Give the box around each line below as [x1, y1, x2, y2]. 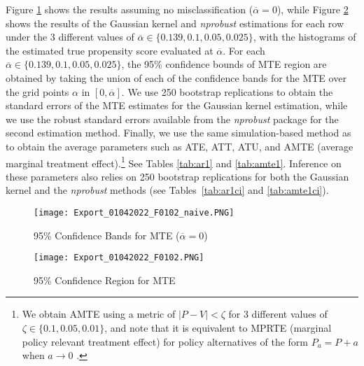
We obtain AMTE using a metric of [22, 307, 176, 321]
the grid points [6, 84, 69, 99]
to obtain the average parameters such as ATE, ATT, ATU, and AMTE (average [6, 139, 353, 153]
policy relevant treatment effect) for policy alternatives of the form [22, 334, 308, 349]
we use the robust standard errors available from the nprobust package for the [6, 111, 339, 126]
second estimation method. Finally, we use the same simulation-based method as [6, 125, 351, 140]
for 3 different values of [228, 307, 328, 321]
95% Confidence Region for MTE [34, 272, 176, 287]
